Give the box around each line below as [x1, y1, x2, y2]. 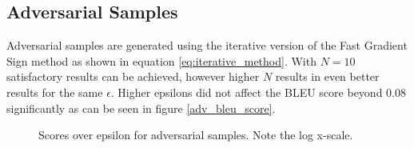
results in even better [275, 68, 380, 85]
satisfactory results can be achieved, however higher [6, 68, 260, 85]
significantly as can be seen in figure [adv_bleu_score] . [6, 99, 276, 116]
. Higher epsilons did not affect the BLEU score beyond [110, 83, 383, 100]
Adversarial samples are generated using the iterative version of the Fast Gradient [6, 37, 408, 54]
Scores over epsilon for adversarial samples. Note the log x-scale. [38, 126, 353, 143]
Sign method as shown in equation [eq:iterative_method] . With [6, 52, 316, 69]
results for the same [6, 83, 103, 100]
